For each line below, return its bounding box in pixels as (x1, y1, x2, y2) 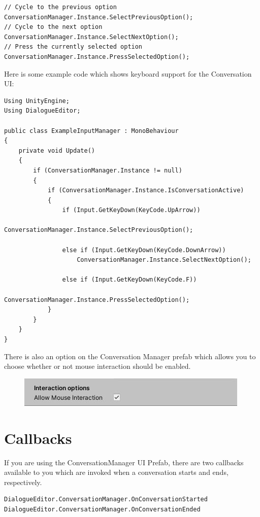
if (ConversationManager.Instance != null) (33, 166, 182, 174)
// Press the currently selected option (4, 43, 143, 51)
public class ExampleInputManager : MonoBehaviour (4, 127, 179, 134)
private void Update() (18, 147, 95, 154)
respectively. (4, 476, 42, 487)
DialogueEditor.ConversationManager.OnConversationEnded (4, 505, 201, 513)
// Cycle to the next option (4, 23, 103, 31)
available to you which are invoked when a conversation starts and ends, (4, 467, 229, 477)
